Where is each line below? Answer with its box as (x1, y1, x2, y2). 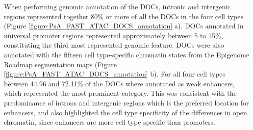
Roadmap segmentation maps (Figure (4, 59, 117, 69)
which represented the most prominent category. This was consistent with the (4, 88, 237, 98)
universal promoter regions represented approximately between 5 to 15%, (4, 30, 223, 40)
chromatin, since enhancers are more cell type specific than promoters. (4, 117, 216, 127)
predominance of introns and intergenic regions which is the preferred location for (4, 97, 249, 107)
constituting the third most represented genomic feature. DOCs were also (4, 40, 224, 50)
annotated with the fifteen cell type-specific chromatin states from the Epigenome (4, 49, 250, 59)
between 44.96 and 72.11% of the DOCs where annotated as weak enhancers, (4, 78, 235, 88)
